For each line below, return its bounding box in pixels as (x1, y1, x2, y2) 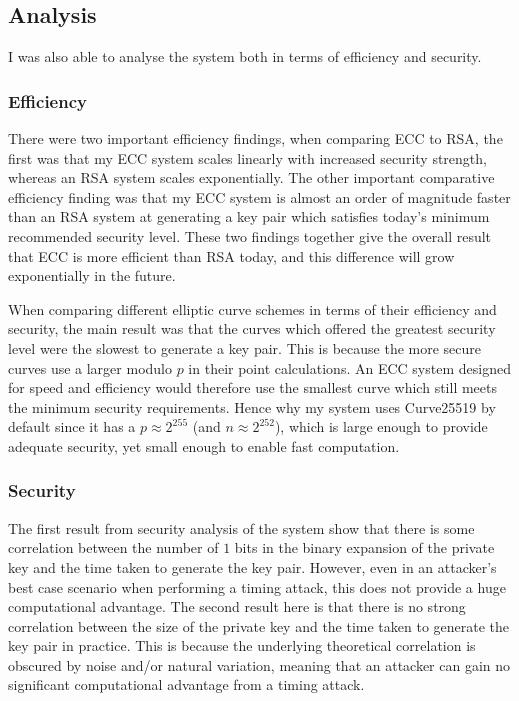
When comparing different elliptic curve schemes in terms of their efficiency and (8, 298, 497, 319)
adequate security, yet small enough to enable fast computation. (8, 435, 400, 456)
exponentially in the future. (8, 265, 176, 286)
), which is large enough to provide (274, 416, 488, 437)
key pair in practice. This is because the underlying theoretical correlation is (8, 635, 476, 656)
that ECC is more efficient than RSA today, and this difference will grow (8, 245, 455, 266)
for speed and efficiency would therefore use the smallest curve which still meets (8, 377, 497, 398)
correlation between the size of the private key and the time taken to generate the (8, 615, 510, 636)
